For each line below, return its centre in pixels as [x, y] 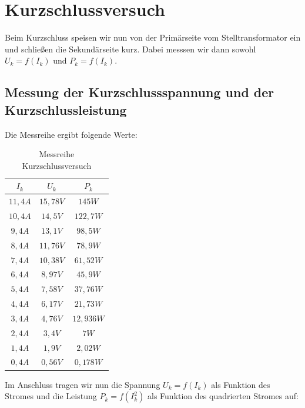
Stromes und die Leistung [51, 396]
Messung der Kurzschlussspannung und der [140, 92]
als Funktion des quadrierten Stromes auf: [223, 396]
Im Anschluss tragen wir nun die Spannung [83, 384]
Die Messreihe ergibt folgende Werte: [71, 134]
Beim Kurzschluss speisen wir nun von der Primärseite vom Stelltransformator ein [153, 37]
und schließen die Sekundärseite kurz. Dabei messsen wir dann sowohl [130, 49]
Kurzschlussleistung [66, 109]
